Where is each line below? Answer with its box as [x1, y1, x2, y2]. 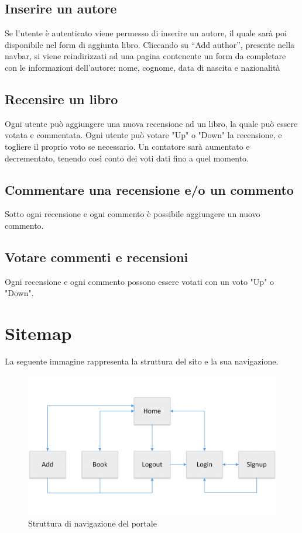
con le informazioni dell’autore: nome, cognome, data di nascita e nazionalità [5, 61, 280, 73]
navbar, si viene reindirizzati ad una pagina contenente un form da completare [5, 50, 286, 62]
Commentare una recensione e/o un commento [5, 180, 294, 198]
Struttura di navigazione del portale [28, 517, 157, 529]
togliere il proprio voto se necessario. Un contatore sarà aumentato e [5, 140, 250, 152]
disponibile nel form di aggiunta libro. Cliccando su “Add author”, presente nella [5, 38, 295, 50]
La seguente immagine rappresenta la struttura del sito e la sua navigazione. [5, 355, 279, 367]
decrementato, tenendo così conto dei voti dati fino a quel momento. [5, 152, 249, 164]
